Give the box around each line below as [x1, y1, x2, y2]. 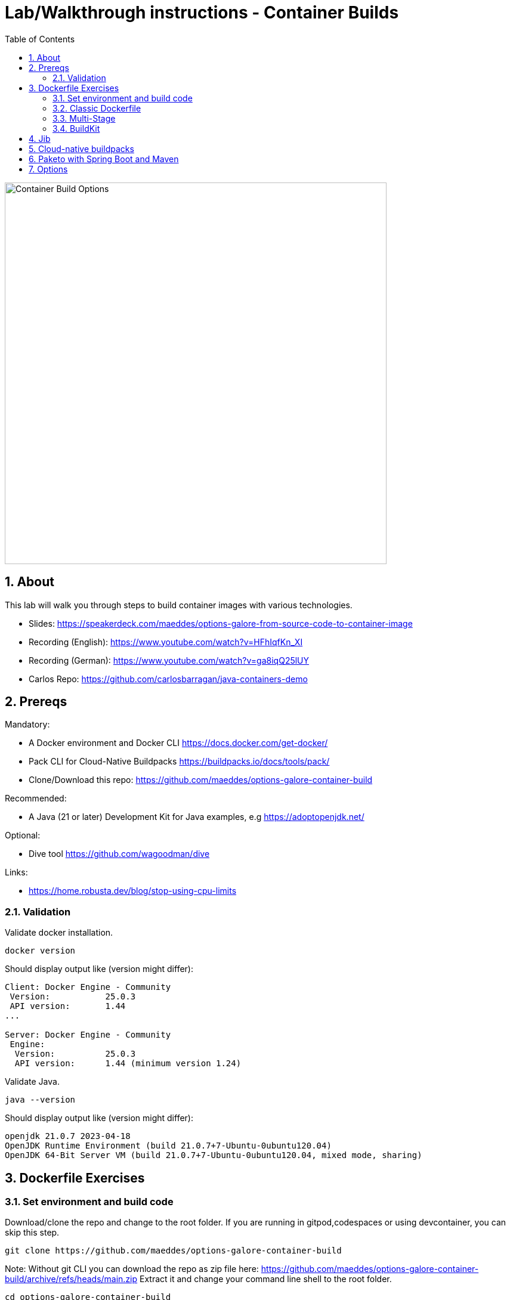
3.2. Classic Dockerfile [52, 103, 141, 113]
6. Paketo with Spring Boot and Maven [29, 153, 179, 164]
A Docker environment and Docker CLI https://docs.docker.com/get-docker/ [29, 738, 328, 748]
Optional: [5, 830, 41, 841]
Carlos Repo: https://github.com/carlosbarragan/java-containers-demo [29, 673, 308, 684]
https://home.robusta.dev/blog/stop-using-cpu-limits [29, 886, 237, 896]
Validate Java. [5, 1076, 60, 1087]
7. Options [29, 163, 68, 174]
